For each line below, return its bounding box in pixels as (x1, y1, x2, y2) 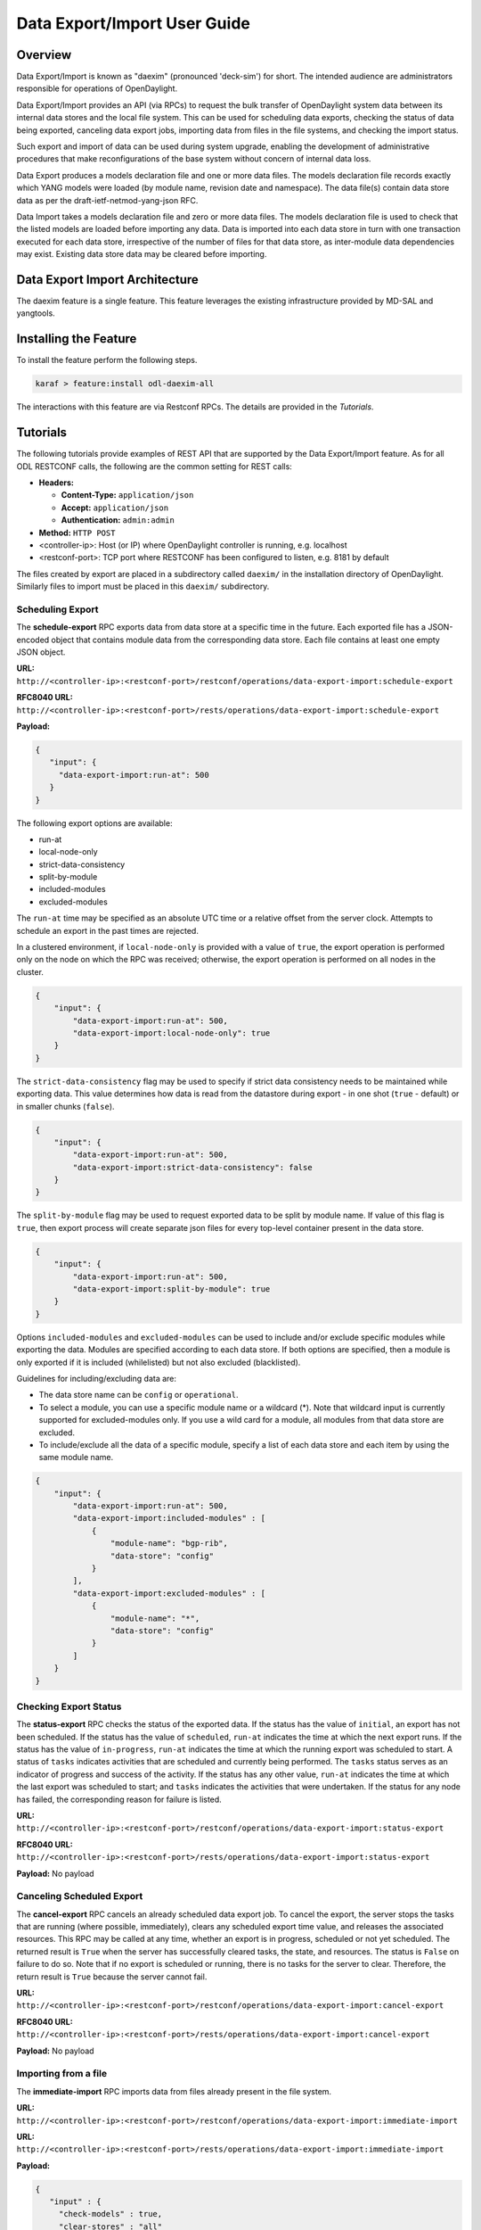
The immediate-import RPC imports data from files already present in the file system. (16, 2085, 332, 2096)
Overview (16, 47, 72, 62)
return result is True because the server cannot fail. (16, 1971, 208, 1982)
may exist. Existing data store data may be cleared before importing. (16, 249, 267, 260)
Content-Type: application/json (61, 490, 194, 500)
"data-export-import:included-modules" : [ (72, 1513, 266, 1524)
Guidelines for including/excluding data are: (16, 1373, 177, 1383)
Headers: (38, 477, 75, 488)
